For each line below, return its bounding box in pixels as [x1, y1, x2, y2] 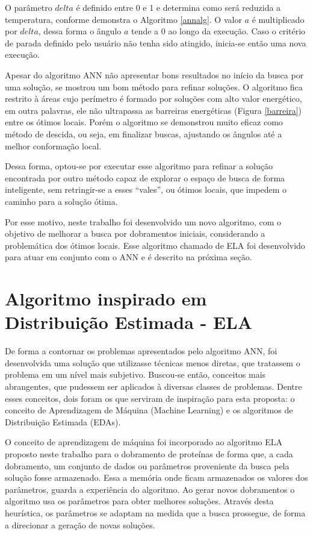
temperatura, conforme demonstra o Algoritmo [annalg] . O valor [5, 13, 242, 25]
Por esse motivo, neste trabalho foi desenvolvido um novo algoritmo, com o [5, 215, 282, 228]
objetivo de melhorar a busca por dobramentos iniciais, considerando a [5, 227, 265, 240]
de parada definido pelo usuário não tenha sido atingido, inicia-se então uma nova [5, 36, 306, 49]
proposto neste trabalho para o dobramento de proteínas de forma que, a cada [5, 447, 293, 460]
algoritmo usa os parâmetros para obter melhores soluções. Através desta [5, 495, 274, 507]
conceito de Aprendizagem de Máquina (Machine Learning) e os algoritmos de [5, 404, 293, 416]
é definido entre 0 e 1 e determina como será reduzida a [76, 1, 281, 13]
